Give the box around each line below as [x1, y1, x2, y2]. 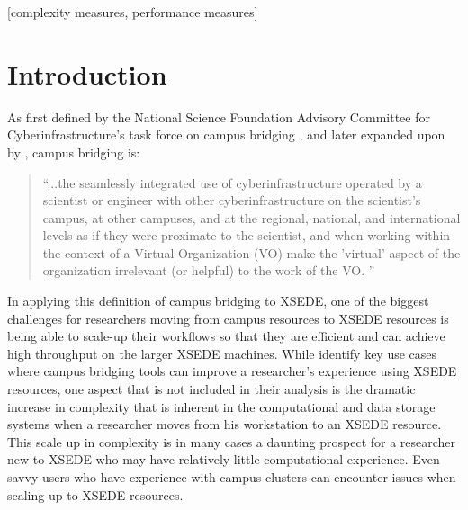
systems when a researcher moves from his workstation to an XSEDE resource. [7, 415, 442, 434]
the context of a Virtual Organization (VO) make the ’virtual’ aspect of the [42, 243, 461, 262]
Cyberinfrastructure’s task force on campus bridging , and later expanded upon [7, 125, 445, 144]
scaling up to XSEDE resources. [7, 485, 184, 504]
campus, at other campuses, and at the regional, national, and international [42, 208, 461, 227]
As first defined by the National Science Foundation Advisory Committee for [7, 107, 430, 126]
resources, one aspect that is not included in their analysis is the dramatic [7, 380, 416, 398]
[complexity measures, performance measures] [7, 3, 258, 21]
